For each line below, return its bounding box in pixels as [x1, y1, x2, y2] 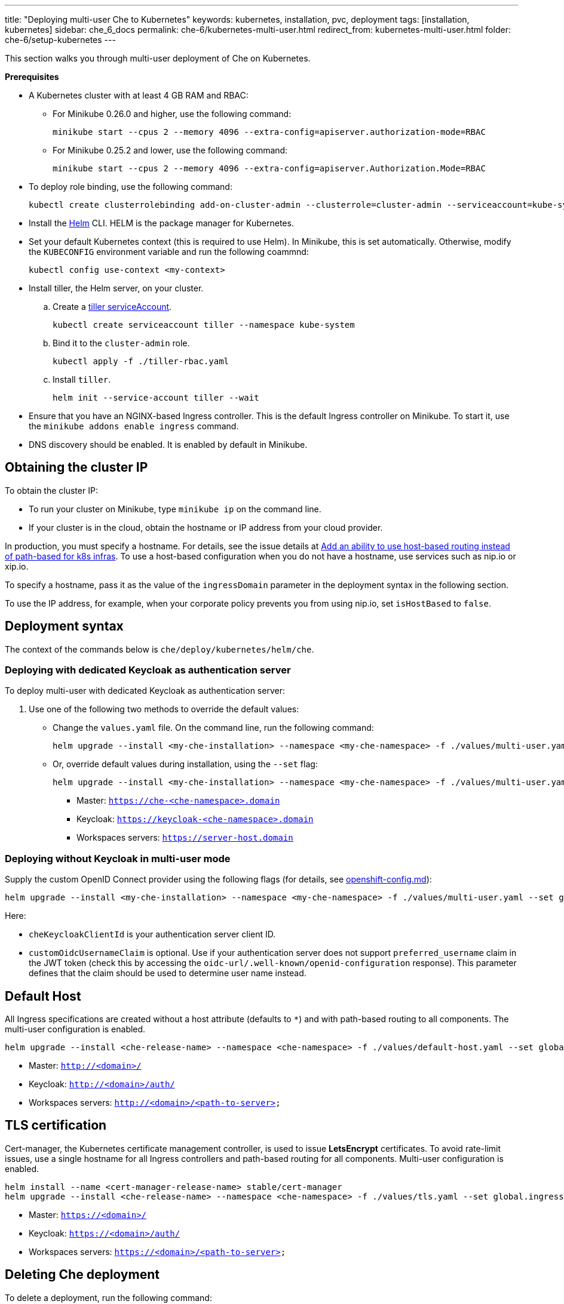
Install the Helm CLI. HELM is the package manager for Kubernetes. [29, 218, 294, 228]
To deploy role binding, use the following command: [29, 182, 232, 192]
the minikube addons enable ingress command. [29, 421, 239, 431]
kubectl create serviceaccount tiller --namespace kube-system [53, 320, 355, 330]
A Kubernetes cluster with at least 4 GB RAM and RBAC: [29, 90, 249, 100]
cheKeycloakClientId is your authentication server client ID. [29, 929, 276, 940]
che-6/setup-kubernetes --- [5, 35, 116, 45]
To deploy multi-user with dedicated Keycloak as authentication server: [5, 685, 285, 696]
